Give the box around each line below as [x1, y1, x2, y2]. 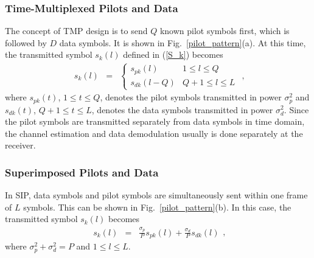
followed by [5, 36, 47, 49]
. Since [284, 103, 309, 116]
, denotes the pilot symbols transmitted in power [100, 91, 282, 103]
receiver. [5, 139, 36, 152]
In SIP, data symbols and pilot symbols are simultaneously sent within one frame [5, 189, 308, 201]
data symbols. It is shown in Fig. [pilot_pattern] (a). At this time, [59, 36, 306, 49]
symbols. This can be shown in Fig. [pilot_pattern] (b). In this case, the [23, 200, 291, 213]
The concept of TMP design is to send [5, 24, 148, 37]
